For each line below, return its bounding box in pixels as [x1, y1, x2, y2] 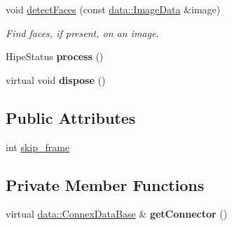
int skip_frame [6, 139, 70, 154]
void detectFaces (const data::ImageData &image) [6, 2, 221, 16]
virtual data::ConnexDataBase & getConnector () [6, 206, 228, 221]
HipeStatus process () [6, 49, 104, 64]
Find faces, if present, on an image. [6, 25, 159, 40]
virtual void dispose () [6, 72, 106, 87]
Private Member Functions [6, 174, 205, 195]
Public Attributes [6, 106, 136, 128]
